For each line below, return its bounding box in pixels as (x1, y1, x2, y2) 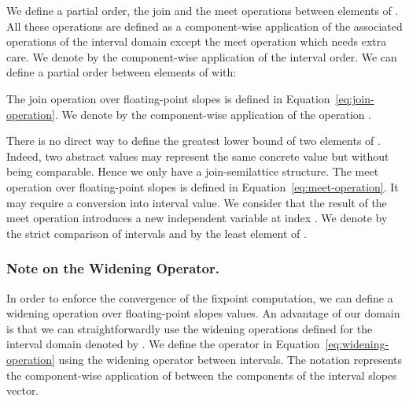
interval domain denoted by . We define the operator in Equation (6, 336, 320, 352)
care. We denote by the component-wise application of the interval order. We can (6, 48, 397, 65)
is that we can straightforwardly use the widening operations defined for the (6, 320, 373, 336)
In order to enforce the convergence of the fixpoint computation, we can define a (6, 289, 393, 306)
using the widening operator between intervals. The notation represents (58, 351, 403, 367)
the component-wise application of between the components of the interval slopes (6, 366, 397, 383)
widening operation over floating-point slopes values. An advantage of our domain (6, 305, 400, 321)
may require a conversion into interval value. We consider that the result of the (6, 194, 387, 210)
